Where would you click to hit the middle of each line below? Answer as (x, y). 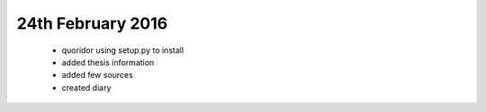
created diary (86, 87)
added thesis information (108, 62)
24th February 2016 (92, 23)
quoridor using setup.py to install (123, 50)
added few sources (98, 75)
